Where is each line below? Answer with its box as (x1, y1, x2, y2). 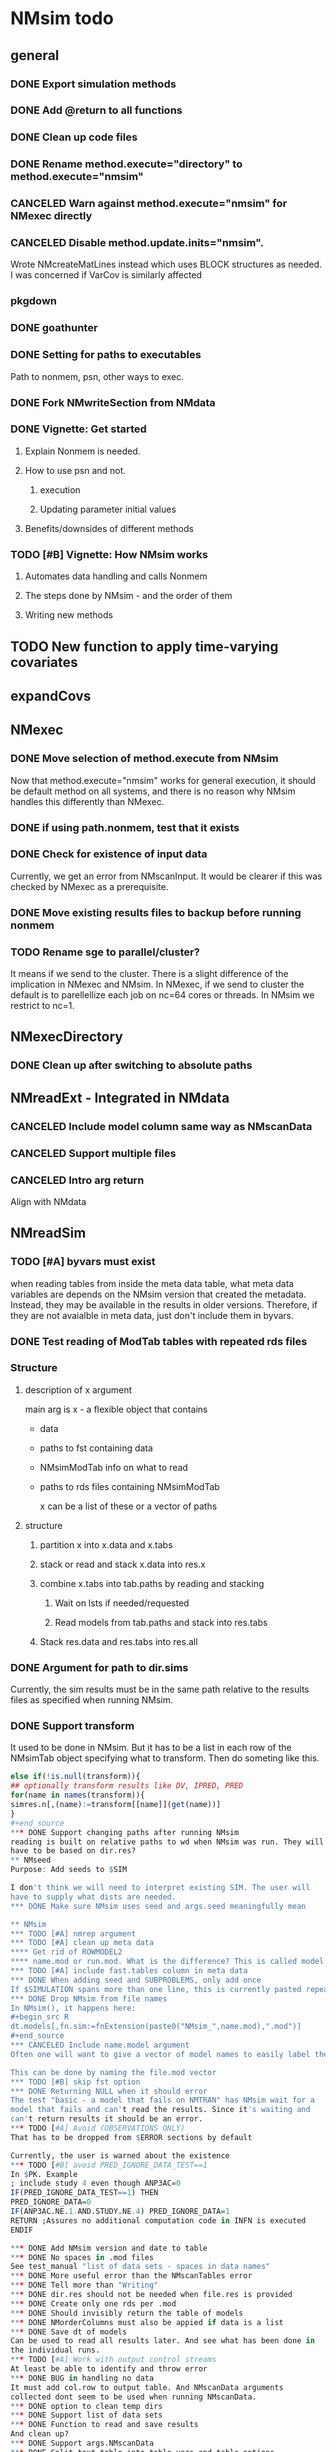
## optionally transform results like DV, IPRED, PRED (10, 1781, 244, 1791)
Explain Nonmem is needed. (24, 445, 141, 457)
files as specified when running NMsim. (10, 1694, 174, 1706)
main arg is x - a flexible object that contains (24, 1403, 208, 1415)
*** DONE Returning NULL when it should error (10, 2086, 208, 2096)
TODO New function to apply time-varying (10, 638, 279, 655)
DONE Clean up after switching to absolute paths (10, 1058, 253, 1072)
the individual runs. (10, 2345, 101, 2356)
